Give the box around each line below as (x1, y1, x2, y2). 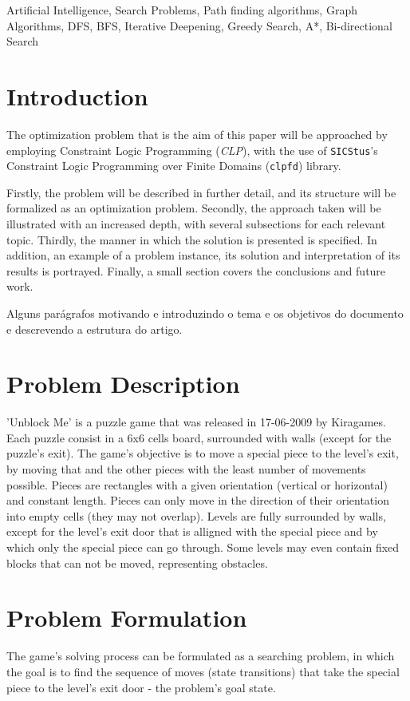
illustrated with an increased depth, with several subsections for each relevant (6, 216, 386, 232)
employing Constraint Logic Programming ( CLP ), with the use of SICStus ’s (6, 141, 378, 158)
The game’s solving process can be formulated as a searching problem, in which (6, 648, 395, 664)
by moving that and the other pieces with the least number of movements (6, 461, 366, 477)
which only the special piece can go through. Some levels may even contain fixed (6, 539, 400, 556)
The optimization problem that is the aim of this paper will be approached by (6, 125, 388, 142)
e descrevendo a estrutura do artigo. (6, 320, 183, 337)
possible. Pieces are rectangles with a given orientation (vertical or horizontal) (6, 476, 388, 493)
